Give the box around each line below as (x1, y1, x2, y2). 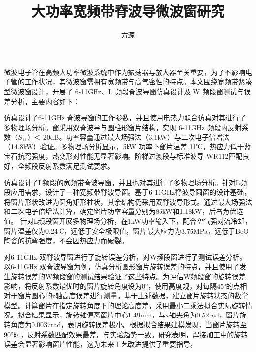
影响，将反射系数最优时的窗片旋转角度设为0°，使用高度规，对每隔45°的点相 (4, 281, 247, 291)
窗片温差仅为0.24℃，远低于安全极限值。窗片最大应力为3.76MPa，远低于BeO (4, 225, 249, 236)
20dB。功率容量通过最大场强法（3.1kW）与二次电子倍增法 (43, 132, 230, 142)
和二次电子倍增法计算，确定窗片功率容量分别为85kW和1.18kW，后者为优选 (4, 206, 244, 216)
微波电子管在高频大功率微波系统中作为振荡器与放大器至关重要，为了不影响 (4, 67, 245, 77)
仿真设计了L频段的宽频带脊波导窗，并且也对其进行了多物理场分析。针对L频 (4, 177, 247, 187)
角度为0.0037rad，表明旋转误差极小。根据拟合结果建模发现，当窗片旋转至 (10, 319, 247, 329)
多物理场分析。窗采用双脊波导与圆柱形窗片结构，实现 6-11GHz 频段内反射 (4, 122, 242, 132)
